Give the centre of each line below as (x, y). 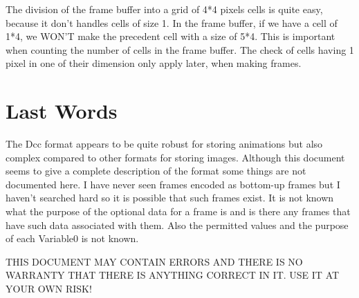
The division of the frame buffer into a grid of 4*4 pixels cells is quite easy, (164, 9)
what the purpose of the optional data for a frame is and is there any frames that (178, 211)
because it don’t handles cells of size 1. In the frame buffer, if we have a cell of (172, 22)
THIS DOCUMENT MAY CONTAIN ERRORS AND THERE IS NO (154, 261)
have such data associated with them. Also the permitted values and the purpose (177, 225)
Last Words (62, 111)
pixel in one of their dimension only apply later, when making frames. (154, 63)
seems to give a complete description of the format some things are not (156, 171)
